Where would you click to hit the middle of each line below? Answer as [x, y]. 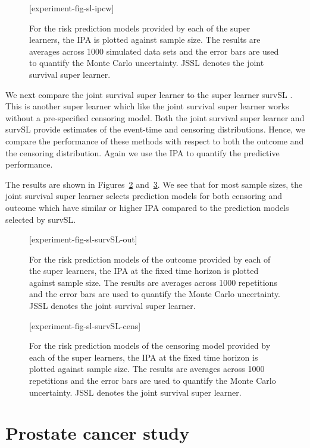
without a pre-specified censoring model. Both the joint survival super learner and [155, 117]
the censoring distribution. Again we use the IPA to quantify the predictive [143, 152]
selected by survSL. [41, 219]
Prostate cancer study [98, 433]
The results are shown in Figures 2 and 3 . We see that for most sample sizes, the [154, 184]
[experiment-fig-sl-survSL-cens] [85, 325]
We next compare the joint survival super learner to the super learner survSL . [149, 94]
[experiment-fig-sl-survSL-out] [83, 239]
